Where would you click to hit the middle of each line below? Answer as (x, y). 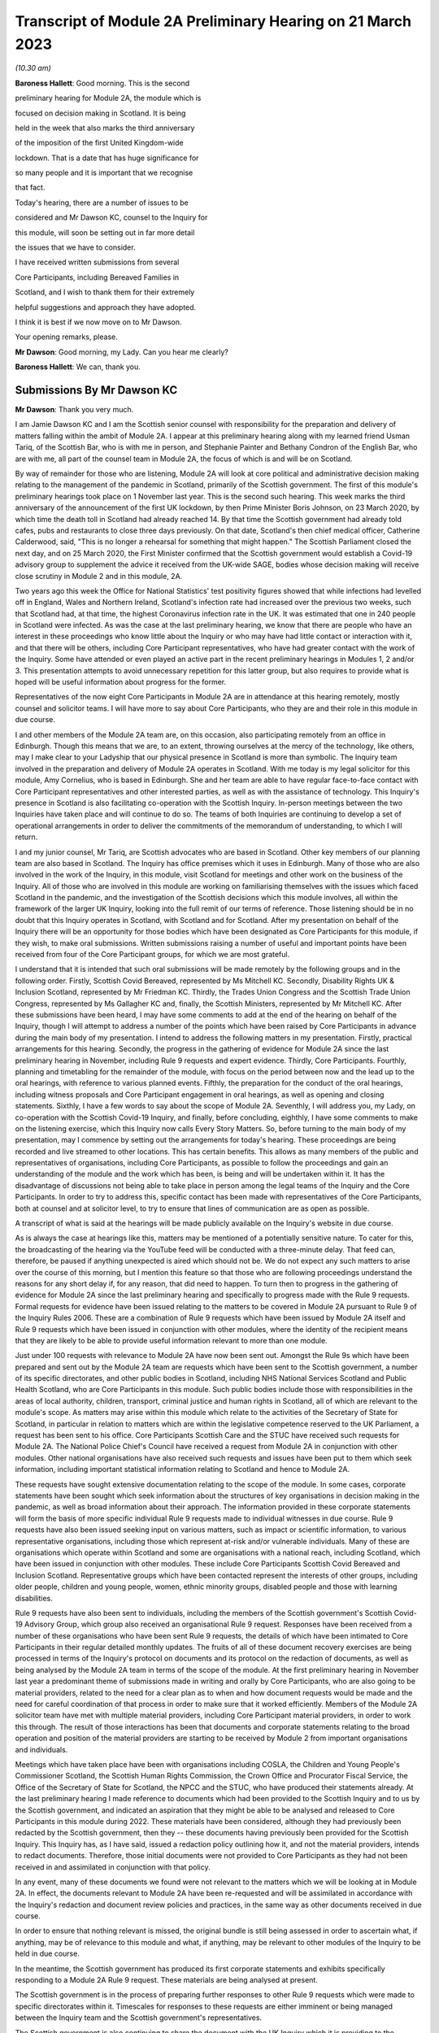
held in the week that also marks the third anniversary (105, 128)
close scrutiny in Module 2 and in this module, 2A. (99, 576)
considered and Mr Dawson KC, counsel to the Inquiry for (111, 218)
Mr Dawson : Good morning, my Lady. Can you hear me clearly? (122, 352)
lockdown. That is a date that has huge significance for (107, 158)
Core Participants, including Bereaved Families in (97, 277)
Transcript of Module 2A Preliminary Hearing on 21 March (213, 21)
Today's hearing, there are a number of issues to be (102, 202)
